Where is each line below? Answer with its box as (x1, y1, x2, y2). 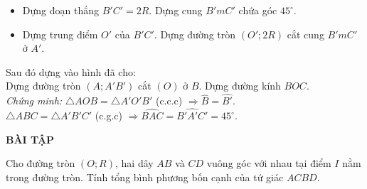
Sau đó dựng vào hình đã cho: (6, 64, 136, 79)
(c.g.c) (95, 108, 122, 122)
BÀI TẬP (6, 131, 55, 146)
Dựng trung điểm (22, 26, 98, 41)
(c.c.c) (155, 93, 183, 108)
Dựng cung (154, 3, 203, 17)
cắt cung (287, 26, 324, 41)
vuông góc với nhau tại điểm (206, 156, 331, 171)
